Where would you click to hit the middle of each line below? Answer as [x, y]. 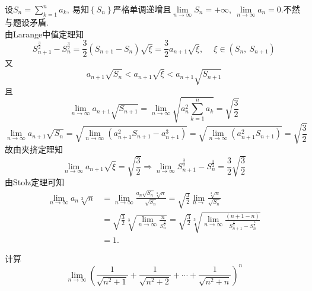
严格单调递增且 [142, 9]
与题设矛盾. [27, 22]
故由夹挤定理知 [34, 149]
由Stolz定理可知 [35, 182]
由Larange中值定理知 [44, 34]
